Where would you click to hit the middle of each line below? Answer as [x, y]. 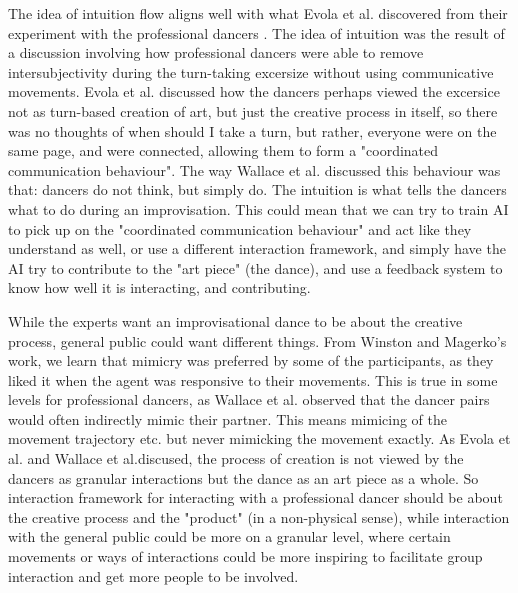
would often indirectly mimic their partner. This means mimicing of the [227, 418]
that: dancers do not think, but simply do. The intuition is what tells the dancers [257, 189]
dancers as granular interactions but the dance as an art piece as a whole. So [243, 477]
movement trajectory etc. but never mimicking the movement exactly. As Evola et [259, 438]
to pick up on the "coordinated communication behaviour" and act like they [240, 228]
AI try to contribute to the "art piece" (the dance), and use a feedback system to [255, 267]
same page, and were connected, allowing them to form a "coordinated [223, 150]
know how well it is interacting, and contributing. [159, 287]
